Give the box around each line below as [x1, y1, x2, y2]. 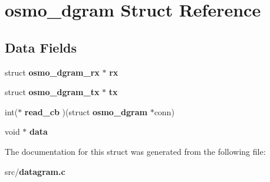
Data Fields [5, 38, 77, 56]
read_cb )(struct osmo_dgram [24, 105, 147, 118]
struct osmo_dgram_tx [5, 86, 100, 98]
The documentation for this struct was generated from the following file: [5, 145, 266, 157]
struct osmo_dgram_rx [5, 66, 100, 78]
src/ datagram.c [5, 165, 65, 177]
